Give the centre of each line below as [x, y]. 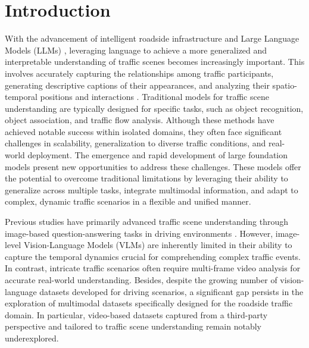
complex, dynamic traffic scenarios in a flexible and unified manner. [128, 201]
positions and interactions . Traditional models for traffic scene [154, 97]
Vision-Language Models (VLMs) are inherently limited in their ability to [158, 245]
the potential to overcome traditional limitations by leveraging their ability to [146, 178]
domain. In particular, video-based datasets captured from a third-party [136, 314]
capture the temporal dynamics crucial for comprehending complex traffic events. [153, 256]
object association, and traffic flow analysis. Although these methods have [140, 120]
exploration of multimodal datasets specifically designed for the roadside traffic [149, 303]
